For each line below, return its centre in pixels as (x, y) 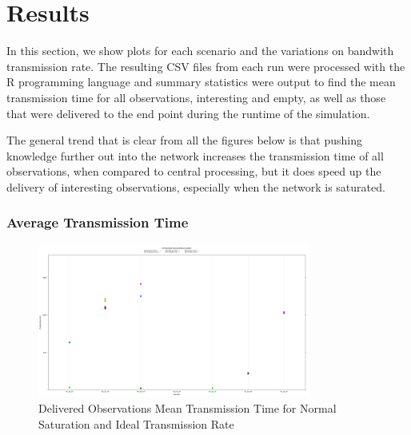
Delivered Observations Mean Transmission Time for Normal (188, 408)
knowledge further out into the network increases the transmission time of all (195, 155)
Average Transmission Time (98, 222)
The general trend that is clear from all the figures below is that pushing (185, 140)
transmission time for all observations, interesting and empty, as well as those (196, 97)
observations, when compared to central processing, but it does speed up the (194, 171)
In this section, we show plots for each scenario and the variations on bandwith (200, 51)
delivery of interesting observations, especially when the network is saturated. (196, 186)
